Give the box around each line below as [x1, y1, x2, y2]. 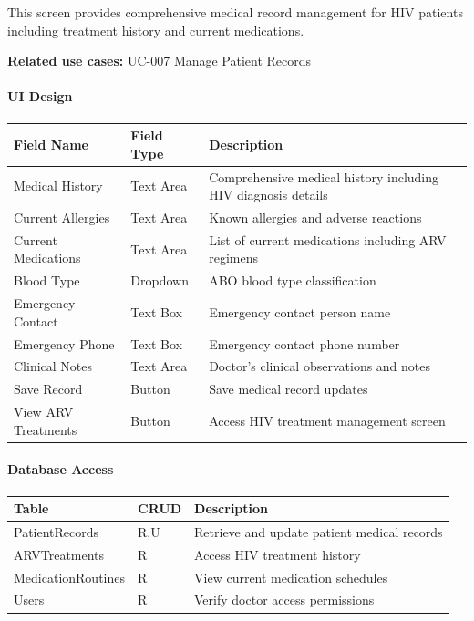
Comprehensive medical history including [209, 167, 439, 186]
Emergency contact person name [209, 302, 391, 321]
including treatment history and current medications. [7, 20, 304, 39]
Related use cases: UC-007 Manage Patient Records [7, 51, 312, 70]
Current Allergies [14, 207, 110, 226]
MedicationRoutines [14, 567, 126, 586]
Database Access [7, 460, 114, 479]
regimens [209, 248, 258, 267]
